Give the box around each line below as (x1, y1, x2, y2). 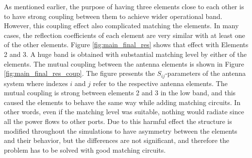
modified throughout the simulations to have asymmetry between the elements (4, 125, 237, 136)
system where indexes (4, 78, 68, 88)
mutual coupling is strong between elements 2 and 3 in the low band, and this (4, 88, 236, 98)
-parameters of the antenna (165, 68, 246, 78)
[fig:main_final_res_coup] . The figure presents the (4, 68, 155, 78)
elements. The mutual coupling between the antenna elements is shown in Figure (4, 58, 244, 69)
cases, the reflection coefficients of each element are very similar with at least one (4, 30, 245, 40)
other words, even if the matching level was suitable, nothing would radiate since (4, 106, 244, 117)
